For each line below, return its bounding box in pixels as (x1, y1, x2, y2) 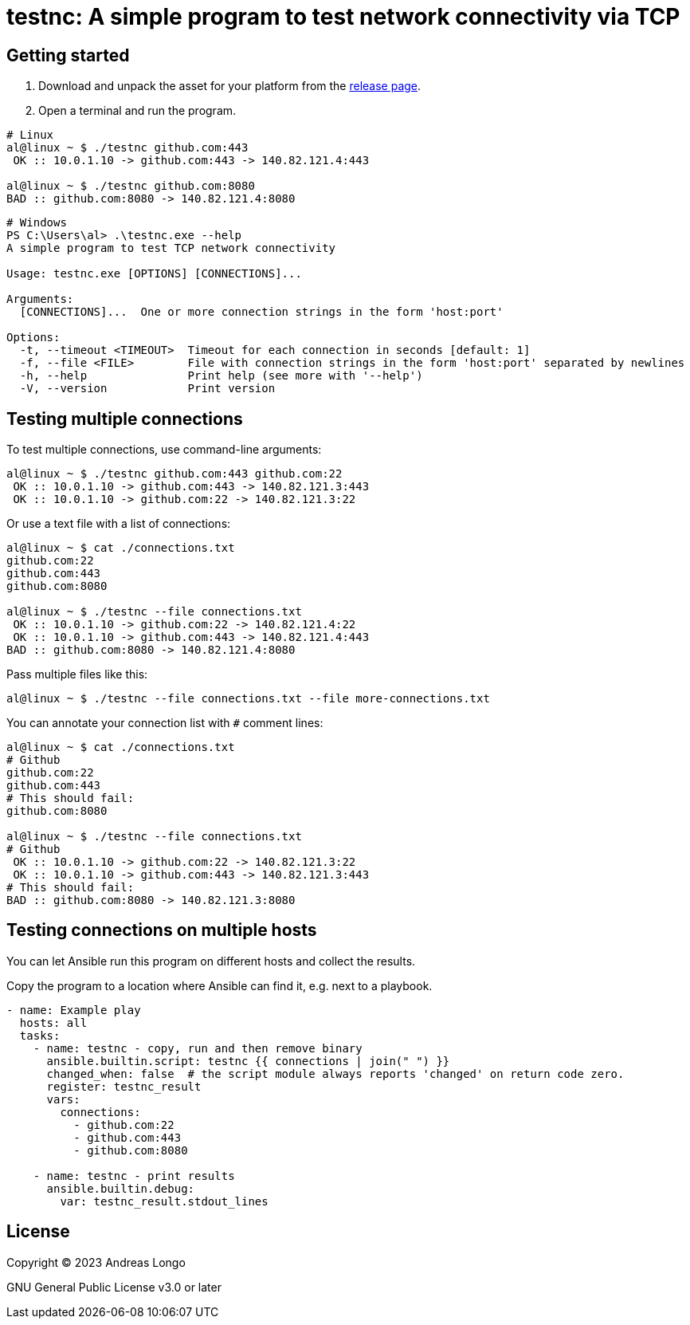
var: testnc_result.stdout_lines (60, 1194, 269, 1208)
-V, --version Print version (19, 382, 276, 395)
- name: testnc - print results (33, 1169, 235, 1182)
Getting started (6, 45, 130, 65)
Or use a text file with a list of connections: (6, 517, 231, 531)
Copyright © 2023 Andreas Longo (6, 1255, 186, 1269)
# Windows (6, 216, 67, 230)
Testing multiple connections (6, 408, 243, 429)
